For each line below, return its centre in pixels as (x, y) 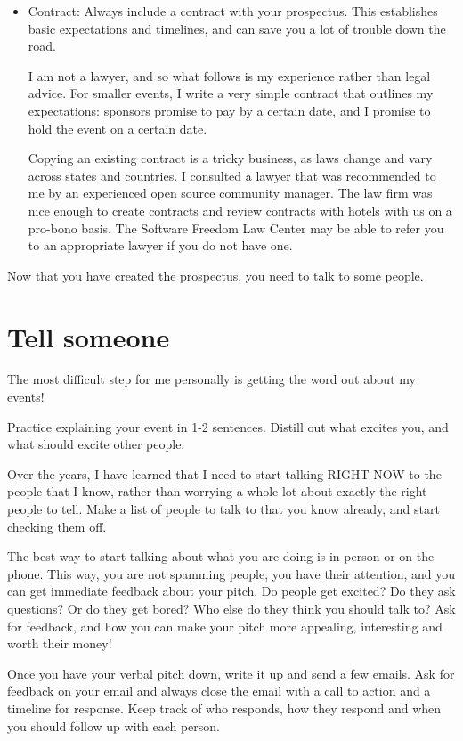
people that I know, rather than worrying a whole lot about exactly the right (217, 491)
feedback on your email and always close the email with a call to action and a (219, 691)
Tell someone (89, 336)
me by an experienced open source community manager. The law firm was (230, 193)
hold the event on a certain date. (118, 128)
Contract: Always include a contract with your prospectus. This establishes (233, 11)
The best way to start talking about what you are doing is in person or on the (221, 556)
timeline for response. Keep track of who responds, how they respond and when (224, 708)
